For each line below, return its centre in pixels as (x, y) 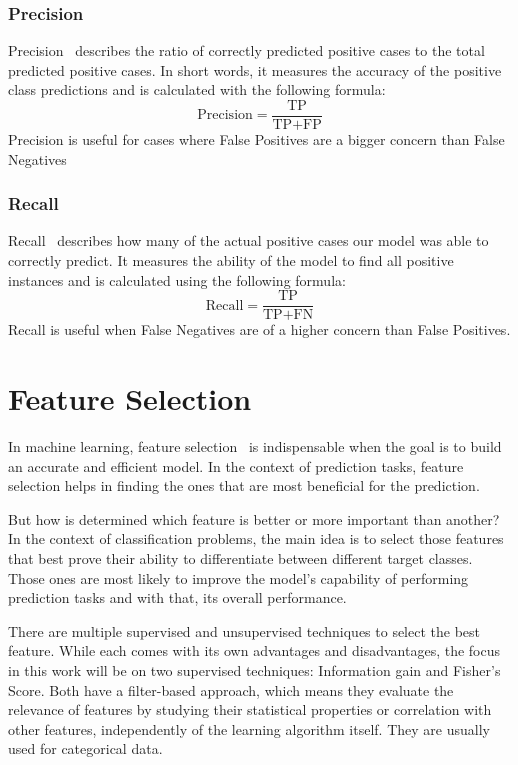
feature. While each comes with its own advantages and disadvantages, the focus (254, 650)
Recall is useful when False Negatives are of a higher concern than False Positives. (259, 329)
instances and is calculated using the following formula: (177, 279)
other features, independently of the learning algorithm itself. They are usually (249, 728)
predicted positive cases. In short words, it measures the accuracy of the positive (255, 69)
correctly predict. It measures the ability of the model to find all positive (231, 260)
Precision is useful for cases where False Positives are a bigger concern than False (256, 139)
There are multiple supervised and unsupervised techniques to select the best (244, 630)
